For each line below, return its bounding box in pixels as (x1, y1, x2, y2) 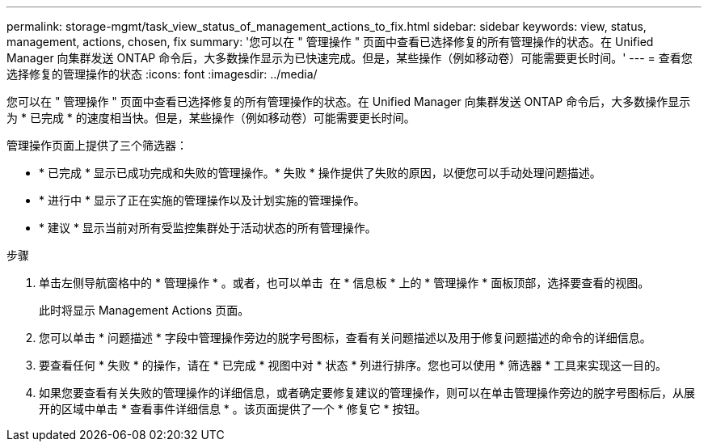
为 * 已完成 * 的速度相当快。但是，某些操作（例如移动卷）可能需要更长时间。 (6, 111, 415, 125)
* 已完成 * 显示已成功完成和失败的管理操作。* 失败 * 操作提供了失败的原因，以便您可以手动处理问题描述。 (39, 166, 601, 180)
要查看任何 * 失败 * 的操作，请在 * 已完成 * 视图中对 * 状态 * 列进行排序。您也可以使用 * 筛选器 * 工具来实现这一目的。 (39, 358, 668, 372)
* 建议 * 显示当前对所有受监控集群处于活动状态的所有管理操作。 (39, 221, 377, 235)
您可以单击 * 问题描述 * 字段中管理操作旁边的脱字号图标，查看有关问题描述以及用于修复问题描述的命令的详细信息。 (39, 331, 651, 344)
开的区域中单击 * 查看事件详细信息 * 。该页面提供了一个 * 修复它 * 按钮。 (39, 402, 427, 416)
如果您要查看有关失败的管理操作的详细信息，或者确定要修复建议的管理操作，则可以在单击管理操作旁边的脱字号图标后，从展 (39, 386, 695, 399)
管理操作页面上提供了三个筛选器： (6, 138, 188, 152)
